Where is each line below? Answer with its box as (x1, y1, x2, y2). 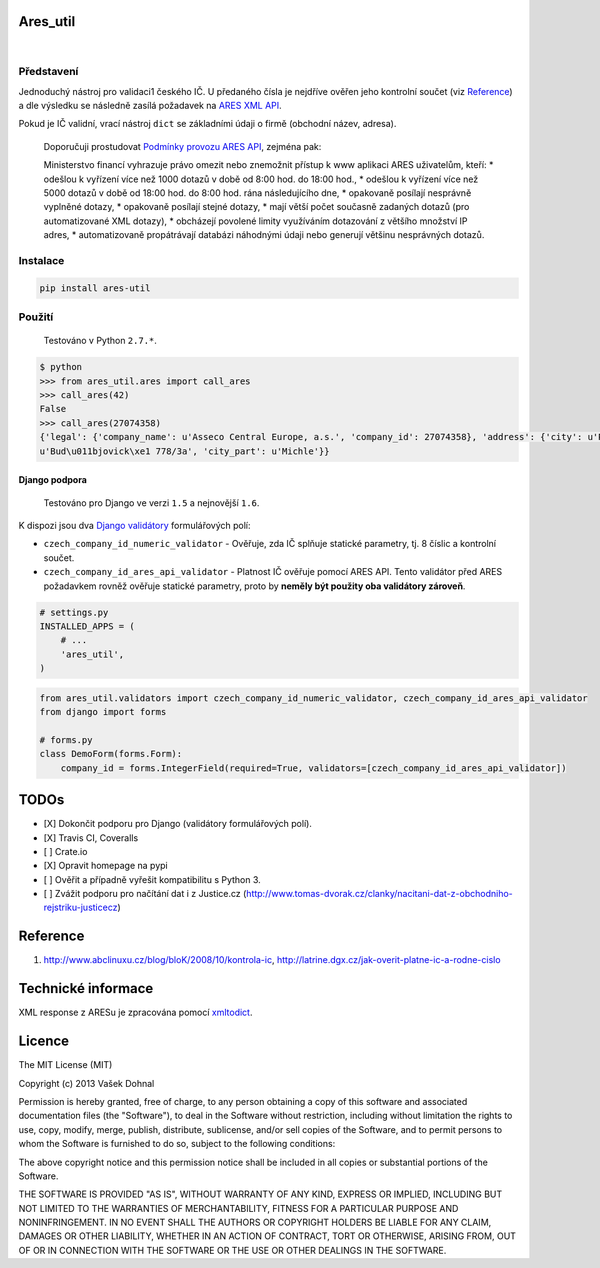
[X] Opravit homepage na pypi (43, 860, 169, 872)
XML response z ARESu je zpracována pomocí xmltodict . (18, 1006, 253, 1019)
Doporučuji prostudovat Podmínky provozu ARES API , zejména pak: (43, 140, 322, 152)
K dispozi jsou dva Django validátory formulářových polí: (18, 519, 251, 531)
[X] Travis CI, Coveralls (43, 831, 139, 844)
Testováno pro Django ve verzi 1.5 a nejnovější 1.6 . (43, 496, 260, 509)
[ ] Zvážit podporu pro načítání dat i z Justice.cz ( (43, 888, 247, 900)
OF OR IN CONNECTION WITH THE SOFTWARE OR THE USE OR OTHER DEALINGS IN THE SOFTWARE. (18, 1244, 447, 1256)
